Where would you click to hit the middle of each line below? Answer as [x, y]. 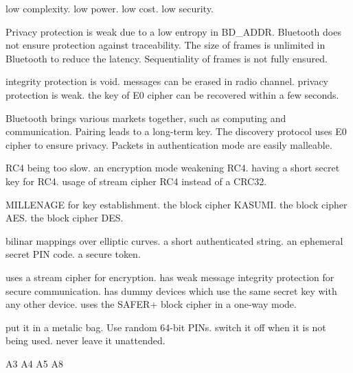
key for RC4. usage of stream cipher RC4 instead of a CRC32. [136, 181]
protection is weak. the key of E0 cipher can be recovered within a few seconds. [172, 94]
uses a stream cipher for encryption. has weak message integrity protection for [170, 277]
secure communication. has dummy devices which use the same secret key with [171, 290]
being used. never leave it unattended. [86, 340]
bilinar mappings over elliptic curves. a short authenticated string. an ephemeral [174, 240]
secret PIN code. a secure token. [73, 254]
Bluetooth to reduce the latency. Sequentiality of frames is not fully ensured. [167, 58]
